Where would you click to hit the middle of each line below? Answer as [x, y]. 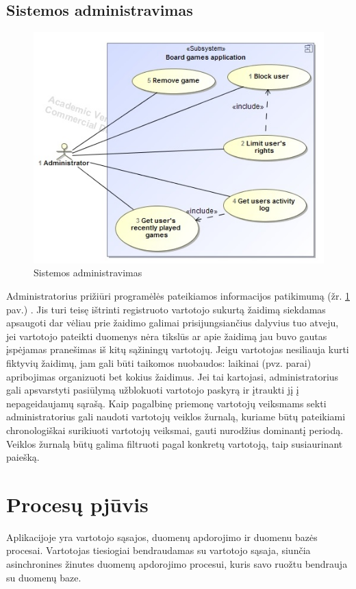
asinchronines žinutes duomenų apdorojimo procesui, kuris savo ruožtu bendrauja [177, 564]
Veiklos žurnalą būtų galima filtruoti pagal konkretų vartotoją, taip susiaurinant [175, 443]
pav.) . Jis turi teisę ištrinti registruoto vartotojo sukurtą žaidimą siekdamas [166, 309]
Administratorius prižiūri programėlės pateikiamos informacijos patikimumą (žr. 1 [178, 295]
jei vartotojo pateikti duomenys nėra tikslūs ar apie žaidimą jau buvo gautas [167, 336]
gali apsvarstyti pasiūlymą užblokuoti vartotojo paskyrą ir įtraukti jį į [153, 390]
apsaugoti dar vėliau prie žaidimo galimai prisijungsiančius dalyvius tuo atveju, [173, 323]
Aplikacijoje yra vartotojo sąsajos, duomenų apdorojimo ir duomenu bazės [162, 537]
